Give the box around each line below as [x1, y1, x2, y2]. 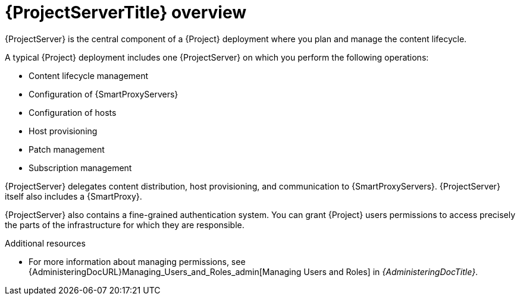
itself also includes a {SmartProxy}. [5, 191, 142, 201]
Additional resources [5, 238, 86, 248]
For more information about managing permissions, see [29, 256, 246, 267]
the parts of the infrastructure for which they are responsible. [5, 219, 245, 230]
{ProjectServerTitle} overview [5, 2, 246, 23]
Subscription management [29, 162, 132, 173]
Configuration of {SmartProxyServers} [29, 89, 178, 99]
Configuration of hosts [29, 107, 117, 118]
